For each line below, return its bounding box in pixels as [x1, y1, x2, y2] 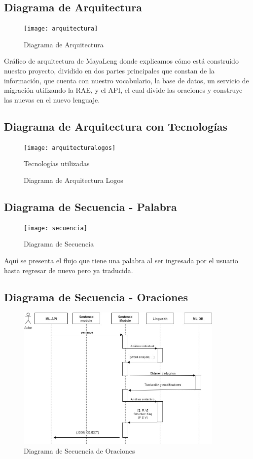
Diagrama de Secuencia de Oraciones [24, 446, 135, 456]
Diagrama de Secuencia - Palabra [4, 199, 177, 214]
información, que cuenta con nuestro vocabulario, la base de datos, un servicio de [4, 75, 249, 85]
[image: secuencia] [24, 224, 87, 232]
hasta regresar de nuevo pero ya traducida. [4, 265, 133, 275]
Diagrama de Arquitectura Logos [24, 175, 123, 185]
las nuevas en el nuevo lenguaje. [4, 94, 100, 105]
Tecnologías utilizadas [24, 158, 90, 169]
